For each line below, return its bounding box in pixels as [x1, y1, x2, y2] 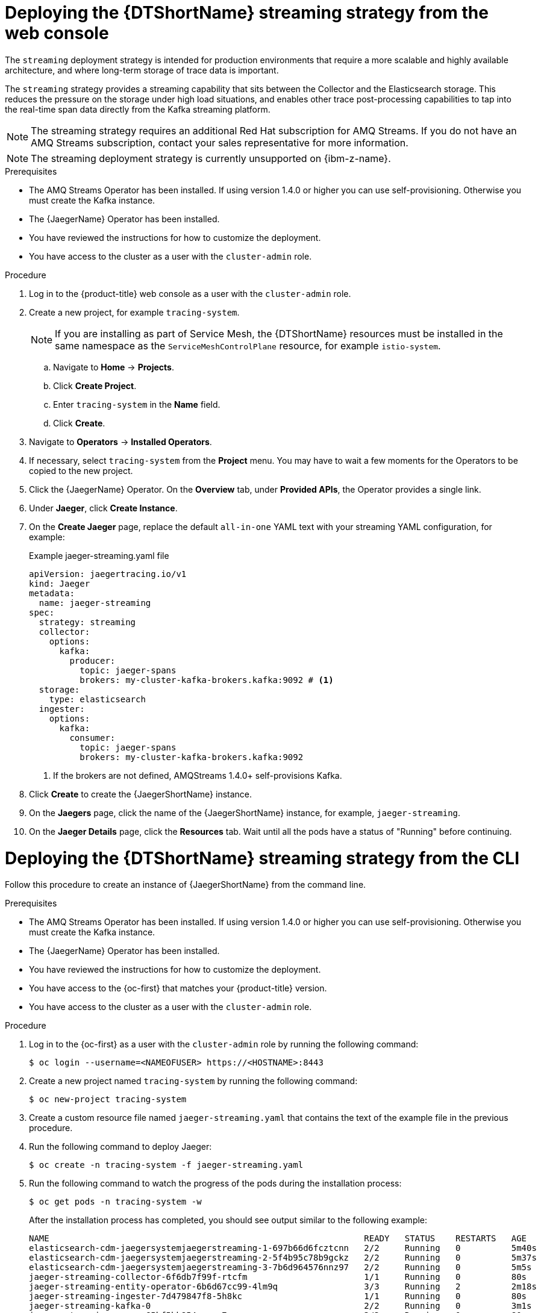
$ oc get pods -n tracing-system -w [29, 1197, 202, 1207]
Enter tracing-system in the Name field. [53, 399, 220, 410]
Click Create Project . [53, 380, 137, 391]
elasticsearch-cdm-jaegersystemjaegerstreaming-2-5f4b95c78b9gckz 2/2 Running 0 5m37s [29, 1253, 537, 1263]
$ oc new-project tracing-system [29, 1094, 187, 1105]
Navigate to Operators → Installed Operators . [29, 436, 212, 447]
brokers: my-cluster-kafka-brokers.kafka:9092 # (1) [80, 675, 334, 685]
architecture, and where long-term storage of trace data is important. [5, 64, 279, 75]
